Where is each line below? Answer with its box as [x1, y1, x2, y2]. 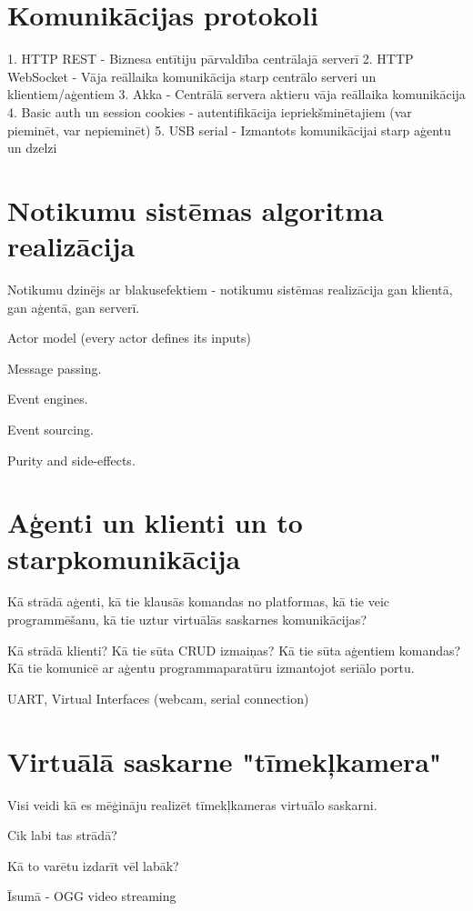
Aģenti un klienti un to [7, 504, 303, 541]
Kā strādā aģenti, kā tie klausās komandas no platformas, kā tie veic [7, 592, 390, 611]
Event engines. [7, 389, 88, 408]
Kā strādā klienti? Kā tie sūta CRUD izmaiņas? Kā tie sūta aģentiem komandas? [7, 640, 461, 659]
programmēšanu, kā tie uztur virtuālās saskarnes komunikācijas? [7, 610, 367, 629]
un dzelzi [7, 138, 57, 157]
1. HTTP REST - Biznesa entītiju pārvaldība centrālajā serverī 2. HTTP [7, 49, 414, 68]
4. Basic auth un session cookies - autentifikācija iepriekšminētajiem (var [7, 102, 412, 121]
